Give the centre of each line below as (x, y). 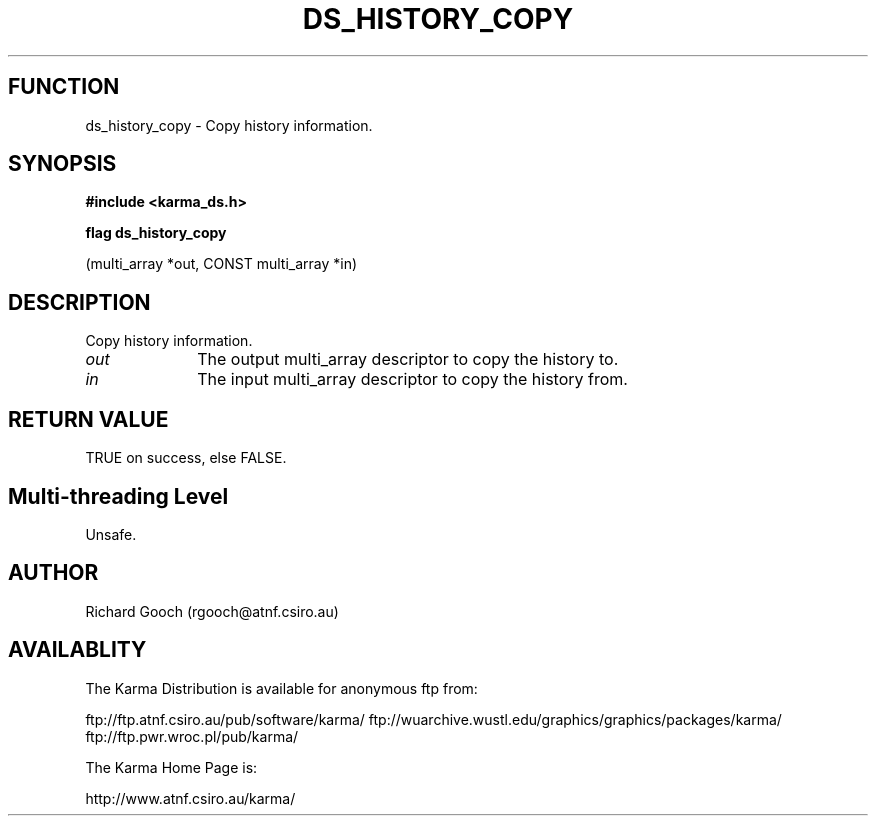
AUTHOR (53, 573)
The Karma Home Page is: (171, 767)
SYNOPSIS (62, 164)
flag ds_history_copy (156, 233)
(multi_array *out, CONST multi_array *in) (221, 264)
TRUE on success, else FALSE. (186, 458)
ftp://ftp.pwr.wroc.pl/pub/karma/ (192, 736)
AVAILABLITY (77, 650)
